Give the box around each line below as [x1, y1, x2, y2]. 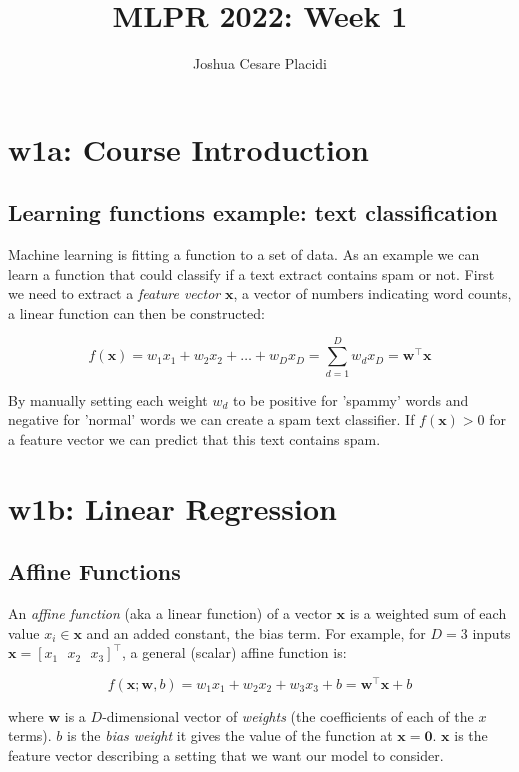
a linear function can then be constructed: [8, 302, 265, 323]
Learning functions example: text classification [8, 197, 498, 228]
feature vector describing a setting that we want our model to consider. [8, 745, 444, 766]
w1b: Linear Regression [8, 487, 337, 528]
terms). [8, 725, 52, 746]
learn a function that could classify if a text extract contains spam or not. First [8, 263, 495, 284]
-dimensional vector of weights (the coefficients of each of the [102, 705, 474, 726]
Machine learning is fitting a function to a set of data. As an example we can [8, 244, 480, 265]
